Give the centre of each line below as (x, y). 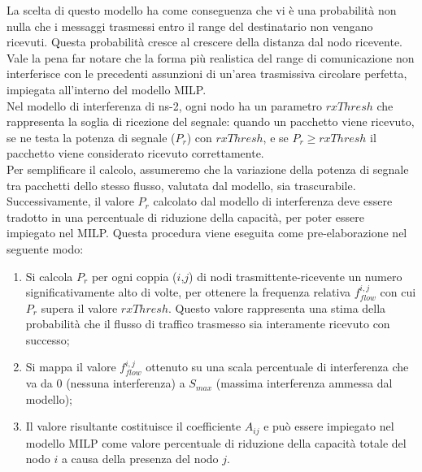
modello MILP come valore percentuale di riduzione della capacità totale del (216, 442)
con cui (398, 292)
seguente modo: (45, 248)
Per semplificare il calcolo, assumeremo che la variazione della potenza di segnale (208, 169)
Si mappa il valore (71, 367)
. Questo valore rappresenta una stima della (277, 307)
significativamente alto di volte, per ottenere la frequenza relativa (188, 292)
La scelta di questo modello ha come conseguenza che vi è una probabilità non (202, 10)
